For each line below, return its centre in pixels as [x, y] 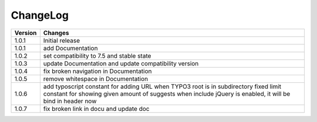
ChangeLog [40, 15]
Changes [56, 33]
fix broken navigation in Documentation [97, 71]
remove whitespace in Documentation [96, 79]
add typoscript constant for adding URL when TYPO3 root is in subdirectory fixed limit [162, 86]
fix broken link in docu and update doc [96, 109]
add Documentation [70, 48]
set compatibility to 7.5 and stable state [97, 55]
